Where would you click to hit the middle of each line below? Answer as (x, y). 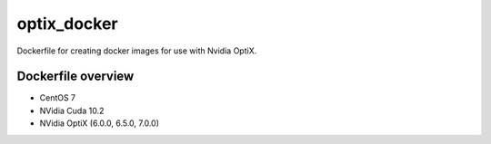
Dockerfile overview (75, 77)
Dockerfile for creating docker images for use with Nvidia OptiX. (137, 51)
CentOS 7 (58, 98)
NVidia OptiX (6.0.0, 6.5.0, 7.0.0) (99, 123)
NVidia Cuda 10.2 (72, 110)
